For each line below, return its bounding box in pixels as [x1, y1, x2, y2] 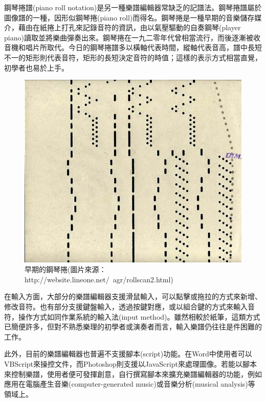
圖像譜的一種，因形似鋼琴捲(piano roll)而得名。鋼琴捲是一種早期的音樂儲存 [4, 12, 255, 23]
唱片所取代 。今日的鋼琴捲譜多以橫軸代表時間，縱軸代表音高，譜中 [25, 42, 248, 53]
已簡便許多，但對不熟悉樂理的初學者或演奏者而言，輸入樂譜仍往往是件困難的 [4, 321, 262, 332]
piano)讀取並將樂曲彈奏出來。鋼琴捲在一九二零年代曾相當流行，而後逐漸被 [4, 32, 253, 42]
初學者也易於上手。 [4, 62, 69, 73]
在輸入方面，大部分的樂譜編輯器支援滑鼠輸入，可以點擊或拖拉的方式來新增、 [4, 291, 262, 302]
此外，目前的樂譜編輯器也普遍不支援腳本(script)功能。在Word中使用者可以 [4, 348, 252, 359]
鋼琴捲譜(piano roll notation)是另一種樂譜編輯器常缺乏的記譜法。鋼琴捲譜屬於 [4, 2, 262, 12]
